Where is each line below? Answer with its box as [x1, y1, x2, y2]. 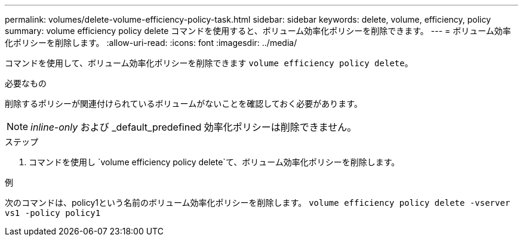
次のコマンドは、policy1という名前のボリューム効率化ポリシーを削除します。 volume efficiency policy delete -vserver [5, 197, 510, 208]
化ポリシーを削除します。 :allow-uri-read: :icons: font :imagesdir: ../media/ [5, 38, 297, 48]
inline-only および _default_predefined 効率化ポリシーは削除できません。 [30, 121, 357, 133]
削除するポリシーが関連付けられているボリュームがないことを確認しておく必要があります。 [5, 98, 362, 109]
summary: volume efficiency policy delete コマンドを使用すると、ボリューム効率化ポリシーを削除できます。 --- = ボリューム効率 [5, 26, 511, 36]
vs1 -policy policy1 [5, 208, 101, 218]
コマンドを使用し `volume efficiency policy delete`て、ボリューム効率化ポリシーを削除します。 [29, 157, 400, 167]
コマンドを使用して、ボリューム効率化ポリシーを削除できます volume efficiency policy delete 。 [5, 58, 413, 68]
